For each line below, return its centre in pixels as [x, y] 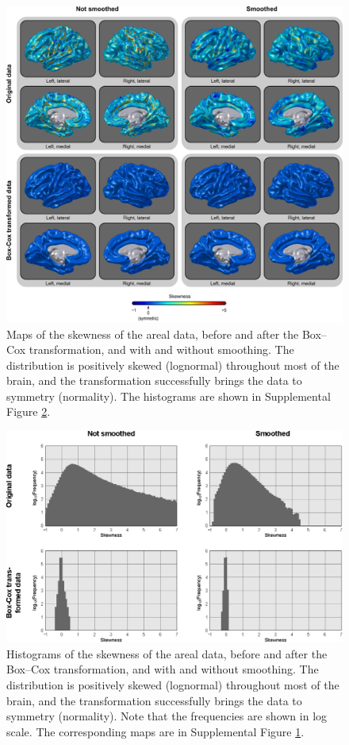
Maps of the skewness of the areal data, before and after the [153, 334]
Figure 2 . [29, 411]
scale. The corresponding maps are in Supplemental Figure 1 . [155, 731]
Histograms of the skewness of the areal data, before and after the [167, 653]
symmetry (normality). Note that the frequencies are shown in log [167, 716]
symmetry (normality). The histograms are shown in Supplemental [169, 396]
